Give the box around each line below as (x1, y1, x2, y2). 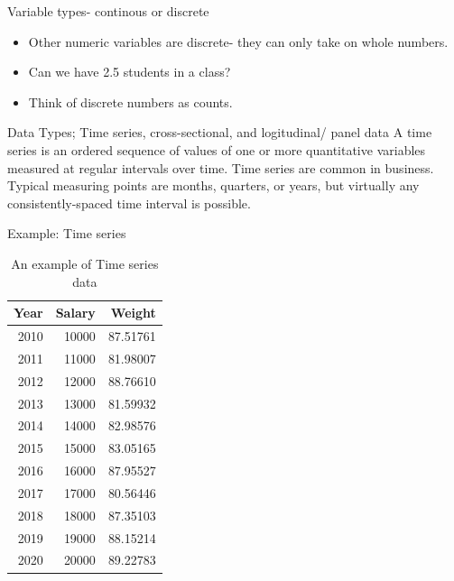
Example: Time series (7, 224, 126, 243)
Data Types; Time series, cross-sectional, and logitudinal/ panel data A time (7, 123, 432, 142)
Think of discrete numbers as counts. (28, 92, 233, 111)
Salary (55, 303, 96, 322)
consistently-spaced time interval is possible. (7, 193, 251, 212)
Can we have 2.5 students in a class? (28, 62, 231, 81)
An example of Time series (11, 254, 159, 272)
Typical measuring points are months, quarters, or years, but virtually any (7, 176, 420, 195)
